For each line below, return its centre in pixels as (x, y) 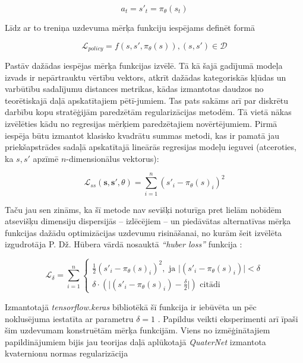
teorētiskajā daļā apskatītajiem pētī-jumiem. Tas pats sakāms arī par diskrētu (147, 100)
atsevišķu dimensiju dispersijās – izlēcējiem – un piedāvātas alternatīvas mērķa (148, 221)
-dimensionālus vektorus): (113, 158)
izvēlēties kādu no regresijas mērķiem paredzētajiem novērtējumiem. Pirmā (141, 124)
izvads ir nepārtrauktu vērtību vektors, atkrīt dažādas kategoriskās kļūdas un (146, 77)
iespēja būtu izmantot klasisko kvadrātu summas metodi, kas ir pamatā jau (142, 135)
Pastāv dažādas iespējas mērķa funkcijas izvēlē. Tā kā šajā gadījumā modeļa (144, 66)
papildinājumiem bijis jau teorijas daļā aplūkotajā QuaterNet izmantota (135, 341)
